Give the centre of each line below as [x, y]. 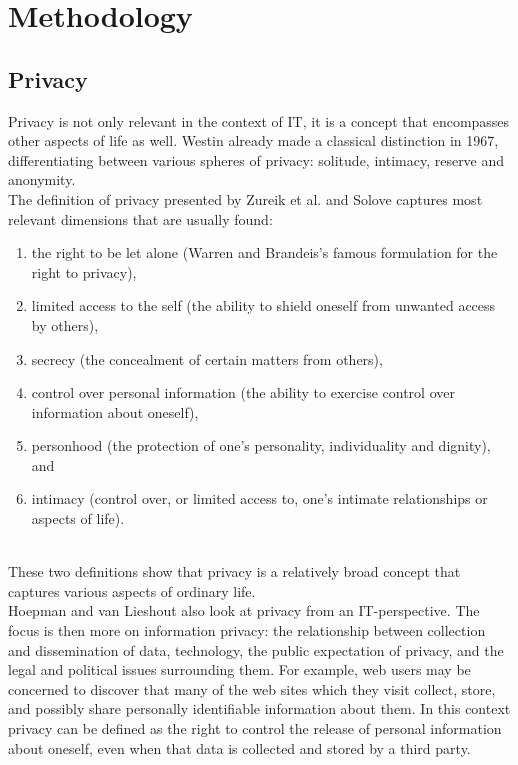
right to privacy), [84, 271]
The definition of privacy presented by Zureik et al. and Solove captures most [245, 198]
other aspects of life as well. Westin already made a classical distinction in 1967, [253, 140]
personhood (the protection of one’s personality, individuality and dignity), [261, 445]
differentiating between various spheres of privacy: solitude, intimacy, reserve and [256, 159]
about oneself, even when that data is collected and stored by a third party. [239, 747]
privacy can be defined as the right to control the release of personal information [255, 728]
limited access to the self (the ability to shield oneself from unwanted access [263, 305]
